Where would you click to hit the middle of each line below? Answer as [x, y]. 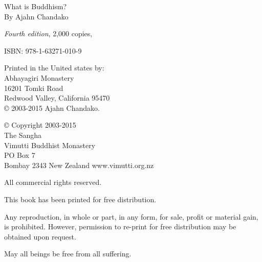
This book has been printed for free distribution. [80, 199]
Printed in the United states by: [54, 68]
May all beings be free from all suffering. [68, 254]
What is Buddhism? [36, 6]
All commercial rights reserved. [53, 182]
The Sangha [23, 135]
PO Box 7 [20, 155]
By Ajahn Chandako [36, 16]
